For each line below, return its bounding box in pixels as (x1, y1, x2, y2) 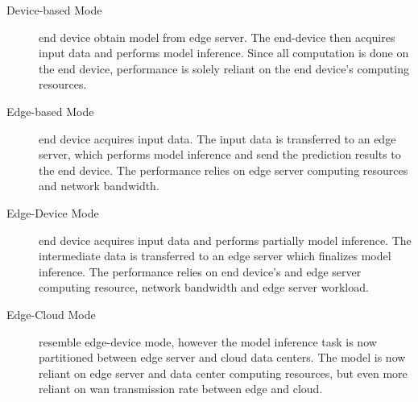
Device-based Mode (6, 2, 102, 18)
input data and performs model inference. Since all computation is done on (39, 44, 409, 61)
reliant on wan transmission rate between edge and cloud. (39, 380, 323, 397)
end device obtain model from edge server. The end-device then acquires (39, 28, 395, 45)
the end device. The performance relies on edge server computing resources (39, 161, 408, 178)
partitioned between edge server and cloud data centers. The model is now (39, 349, 406, 366)
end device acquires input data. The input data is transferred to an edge (39, 130, 396, 147)
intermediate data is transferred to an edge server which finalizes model (39, 247, 391, 264)
